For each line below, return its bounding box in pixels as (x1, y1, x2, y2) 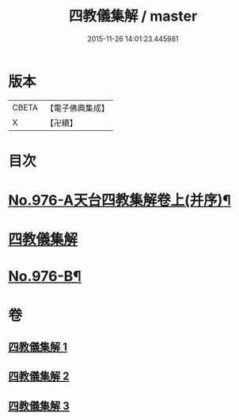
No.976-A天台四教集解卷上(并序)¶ (8, 191, 232, 210)
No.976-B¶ (8, 268, 82, 286)
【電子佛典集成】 (45, 102, 109, 114)
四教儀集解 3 (8, 399, 70, 413)
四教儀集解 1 (8, 341, 68, 354)
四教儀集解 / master (68, 7, 198, 25)
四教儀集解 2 (8, 370, 70, 383)
